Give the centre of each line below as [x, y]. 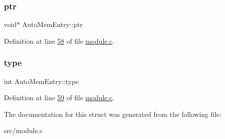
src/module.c [24, 130]
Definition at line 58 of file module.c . [59, 41]
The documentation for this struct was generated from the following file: [113, 114]
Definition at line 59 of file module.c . [59, 97]
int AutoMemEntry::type [42, 81]
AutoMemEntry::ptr [53, 24]
